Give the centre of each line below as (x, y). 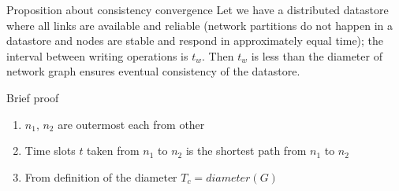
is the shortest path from (246, 151)
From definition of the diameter (101, 176)
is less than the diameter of (317, 55)
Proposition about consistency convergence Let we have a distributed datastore (198, 9)
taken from (113, 151)
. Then (218, 55)
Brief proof (33, 97)
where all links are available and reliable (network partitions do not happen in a (199, 25)
